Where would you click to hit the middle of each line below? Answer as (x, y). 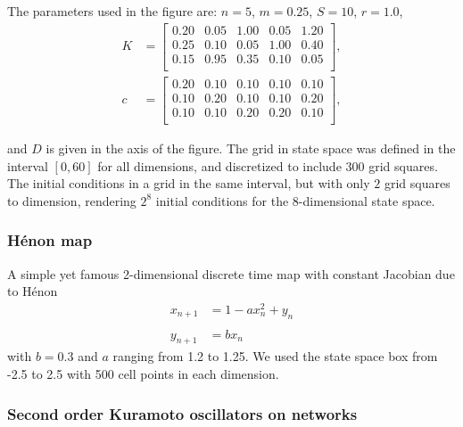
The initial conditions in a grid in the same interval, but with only (189, 183)
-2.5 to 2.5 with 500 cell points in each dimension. (143, 374)
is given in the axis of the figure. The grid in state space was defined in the (251, 148)
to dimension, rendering (72, 200)
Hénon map (50, 240)
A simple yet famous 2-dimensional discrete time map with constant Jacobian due (231, 273)
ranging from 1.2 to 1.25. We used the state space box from (275, 356)
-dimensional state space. (367, 200)
